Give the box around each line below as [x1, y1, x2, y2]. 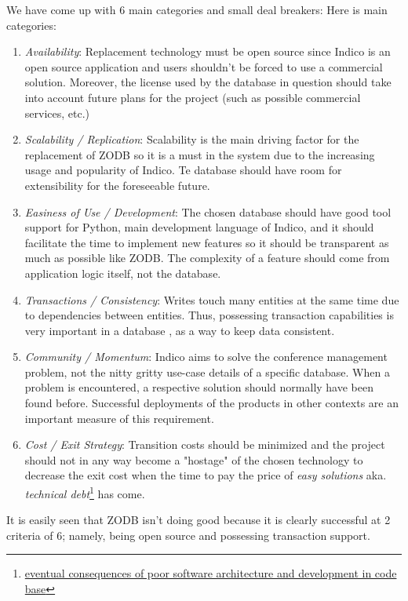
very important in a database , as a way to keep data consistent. [24, 322, 335, 338]
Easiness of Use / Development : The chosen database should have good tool [24, 203, 392, 220]
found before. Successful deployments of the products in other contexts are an [24, 395, 399, 411]
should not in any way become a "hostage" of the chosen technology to [24, 451, 363, 468]
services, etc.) [24, 104, 90, 121]
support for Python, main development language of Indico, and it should [24, 219, 374, 235]
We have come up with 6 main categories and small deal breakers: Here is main [6, 2, 388, 17]
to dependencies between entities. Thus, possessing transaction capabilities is [24, 307, 394, 323]
